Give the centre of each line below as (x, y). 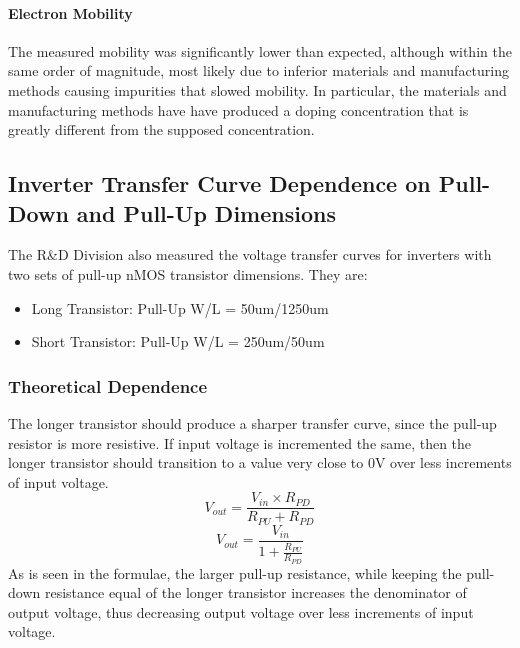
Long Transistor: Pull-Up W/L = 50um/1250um (180, 307)
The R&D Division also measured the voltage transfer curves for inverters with (250, 254)
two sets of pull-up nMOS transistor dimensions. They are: (188, 273)
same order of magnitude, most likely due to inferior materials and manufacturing (258, 70)
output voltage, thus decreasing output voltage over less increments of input (241, 611)
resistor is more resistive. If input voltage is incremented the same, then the (240, 442)
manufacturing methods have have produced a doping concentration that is (238, 109)
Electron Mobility (70, 12)
